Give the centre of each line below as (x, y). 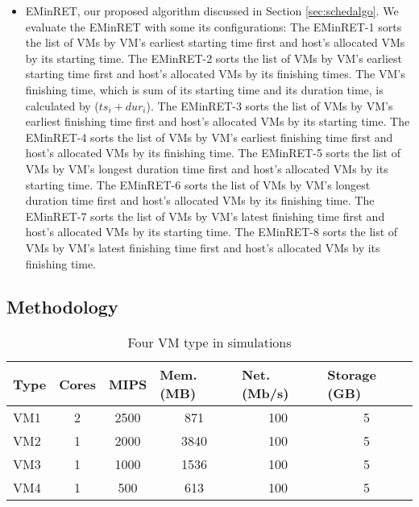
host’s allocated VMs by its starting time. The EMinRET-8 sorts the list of (212, 232)
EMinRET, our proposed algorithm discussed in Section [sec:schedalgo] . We (212, 10)
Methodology (62, 307)
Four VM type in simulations (209, 343)
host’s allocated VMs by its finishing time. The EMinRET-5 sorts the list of (213, 153)
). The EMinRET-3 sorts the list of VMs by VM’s (270, 105)
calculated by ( (62, 105)
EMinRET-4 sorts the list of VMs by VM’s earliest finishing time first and (209, 137)
